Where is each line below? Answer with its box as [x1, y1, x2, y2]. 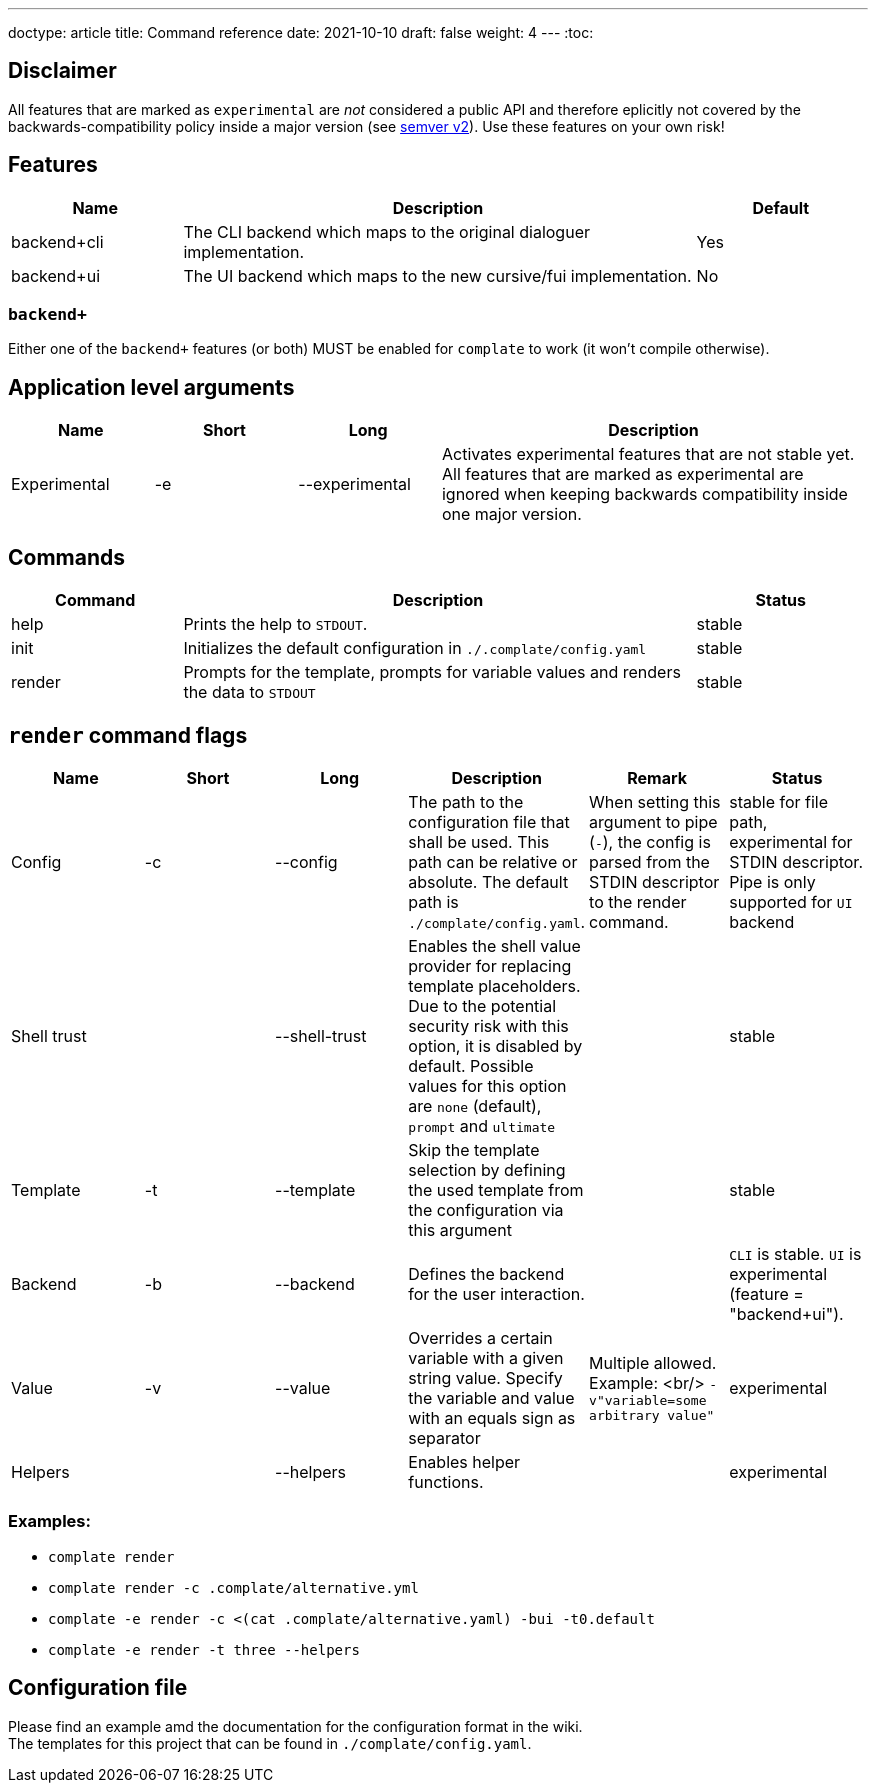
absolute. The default [408, 871, 569, 892]
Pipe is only [729, 871, 816, 892]
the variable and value [408, 1387, 575, 1408]
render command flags [8, 722, 248, 748]
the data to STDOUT [183, 682, 316, 703]
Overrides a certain [408, 1327, 553, 1348]
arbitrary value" [589, 1407, 715, 1423]
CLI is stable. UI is [729, 1243, 862, 1264]
